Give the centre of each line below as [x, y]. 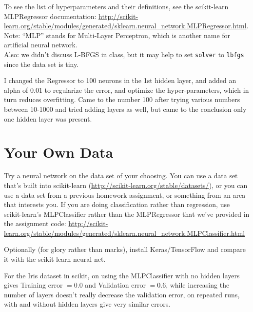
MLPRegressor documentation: [50, 16]
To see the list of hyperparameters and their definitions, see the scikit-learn [116, 6]
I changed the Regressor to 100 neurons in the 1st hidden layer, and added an [120, 80]
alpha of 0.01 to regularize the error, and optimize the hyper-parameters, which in [126, 90]
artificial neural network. [41, 45]
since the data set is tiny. [41, 64]
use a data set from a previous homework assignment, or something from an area [125, 195]
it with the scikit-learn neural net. [55, 259]
